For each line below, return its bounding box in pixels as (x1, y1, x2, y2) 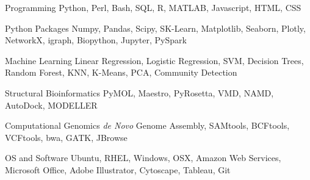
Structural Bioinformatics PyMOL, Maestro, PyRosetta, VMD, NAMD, (5, 86, 274, 99)
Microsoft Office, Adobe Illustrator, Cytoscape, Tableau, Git (5, 163, 231, 176)
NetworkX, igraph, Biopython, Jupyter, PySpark (5, 34, 187, 46)
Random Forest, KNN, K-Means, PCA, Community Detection (5, 66, 237, 79)
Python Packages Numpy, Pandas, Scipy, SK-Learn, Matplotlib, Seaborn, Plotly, (5, 21, 306, 34)
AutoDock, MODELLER (5, 98, 98, 111)
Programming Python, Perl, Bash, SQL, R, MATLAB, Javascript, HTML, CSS (5, 1, 301, 13)
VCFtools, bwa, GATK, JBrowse (5, 131, 128, 143)
